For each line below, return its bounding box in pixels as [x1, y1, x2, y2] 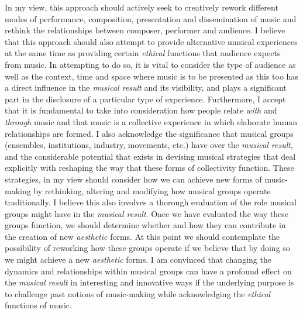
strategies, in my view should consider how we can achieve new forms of [5, 173, 262, 185]
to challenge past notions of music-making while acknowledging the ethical [5, 287, 271, 300]
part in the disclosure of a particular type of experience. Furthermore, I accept [5, 92, 286, 105]
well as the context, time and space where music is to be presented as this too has [5, 70, 298, 82]
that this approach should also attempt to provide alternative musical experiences [5, 35, 298, 47]
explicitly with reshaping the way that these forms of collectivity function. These [5, 161, 294, 174]
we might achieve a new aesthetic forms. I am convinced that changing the [5, 253, 271, 266]
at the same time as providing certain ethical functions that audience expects [5, 47, 281, 59]
